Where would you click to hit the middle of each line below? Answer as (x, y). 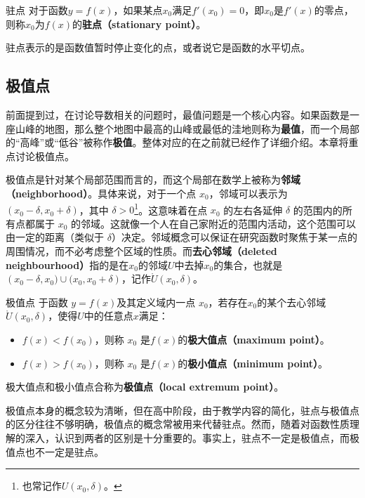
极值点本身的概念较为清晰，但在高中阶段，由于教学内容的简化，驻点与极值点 (182, 410)
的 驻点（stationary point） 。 (139, 24)
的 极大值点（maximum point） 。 (254, 339)
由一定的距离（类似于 (55, 237)
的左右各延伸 (253, 210)
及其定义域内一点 (156, 302)
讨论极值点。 (45, 156)
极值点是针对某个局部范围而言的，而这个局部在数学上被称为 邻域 (153, 179)
